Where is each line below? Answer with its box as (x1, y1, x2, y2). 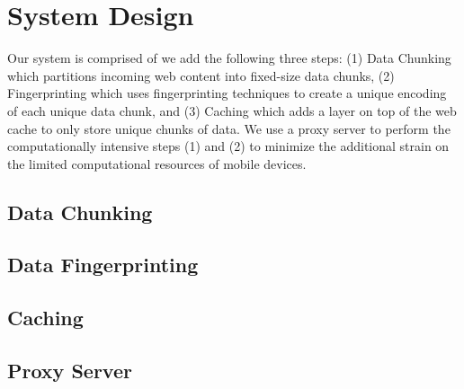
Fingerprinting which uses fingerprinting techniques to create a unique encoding (7, 84, 447, 102)
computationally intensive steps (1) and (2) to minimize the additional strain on (7, 137, 450, 155)
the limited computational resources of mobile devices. (7, 154, 307, 172)
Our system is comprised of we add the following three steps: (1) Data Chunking (7, 49, 451, 67)
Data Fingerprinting (7, 251, 199, 278)
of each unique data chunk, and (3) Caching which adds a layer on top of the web (7, 101, 457, 119)
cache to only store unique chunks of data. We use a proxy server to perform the (7, 119, 451, 137)
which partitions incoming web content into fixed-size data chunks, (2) (7, 66, 395, 84)
